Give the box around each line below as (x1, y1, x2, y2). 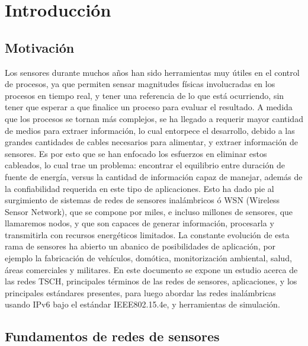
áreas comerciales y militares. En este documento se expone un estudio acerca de (5, 263, 298, 275)
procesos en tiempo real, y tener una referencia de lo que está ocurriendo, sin (5, 89, 284, 101)
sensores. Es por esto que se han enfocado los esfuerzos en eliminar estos (5, 147, 267, 159)
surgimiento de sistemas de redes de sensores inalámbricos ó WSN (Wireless (5, 194, 280, 206)
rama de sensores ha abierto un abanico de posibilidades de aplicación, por (5, 240, 276, 252)
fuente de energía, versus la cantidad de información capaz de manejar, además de (5, 170, 303, 182)
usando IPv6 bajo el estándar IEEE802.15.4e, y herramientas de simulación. (5, 298, 280, 310)
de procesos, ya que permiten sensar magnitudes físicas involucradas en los (5, 78, 275, 90)
